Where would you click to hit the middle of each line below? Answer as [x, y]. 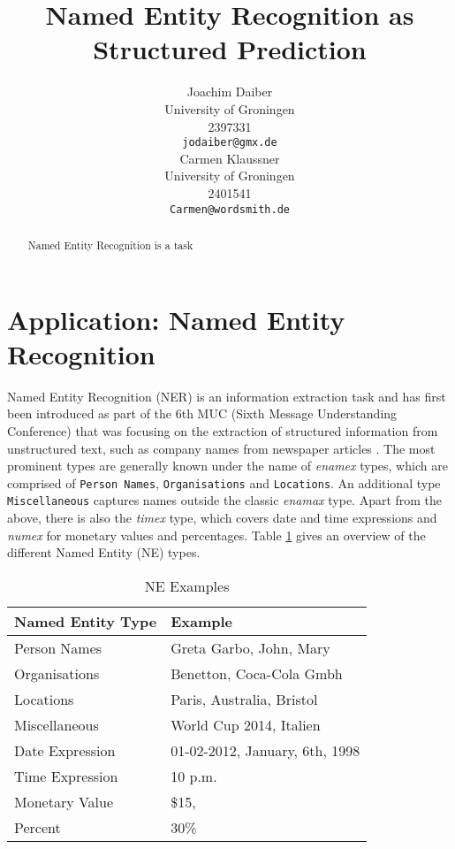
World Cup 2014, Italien [246, 724]
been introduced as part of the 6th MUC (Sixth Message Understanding [202, 413]
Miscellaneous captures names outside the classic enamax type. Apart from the [225, 500]
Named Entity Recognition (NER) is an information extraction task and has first [227, 396]
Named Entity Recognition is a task [110, 245]
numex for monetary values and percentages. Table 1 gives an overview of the [216, 535]
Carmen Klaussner [230, 158]
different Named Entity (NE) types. [104, 552]
